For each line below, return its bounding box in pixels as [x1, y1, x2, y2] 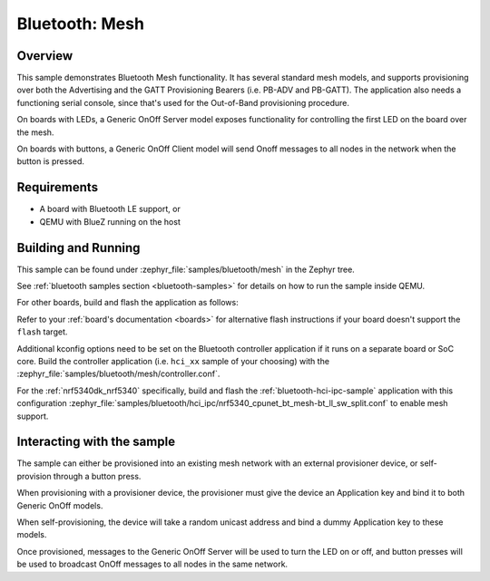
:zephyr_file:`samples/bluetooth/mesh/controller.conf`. [16, 368, 220, 380]
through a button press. [53, 470, 142, 481]
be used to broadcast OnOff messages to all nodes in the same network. [16, 558, 289, 570]
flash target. [16, 326, 68, 337]
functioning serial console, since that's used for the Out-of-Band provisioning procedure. [16, 97, 349, 108]
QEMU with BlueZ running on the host [39, 216, 181, 227]
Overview [16, 48, 73, 63]
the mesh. [16, 127, 54, 138]
